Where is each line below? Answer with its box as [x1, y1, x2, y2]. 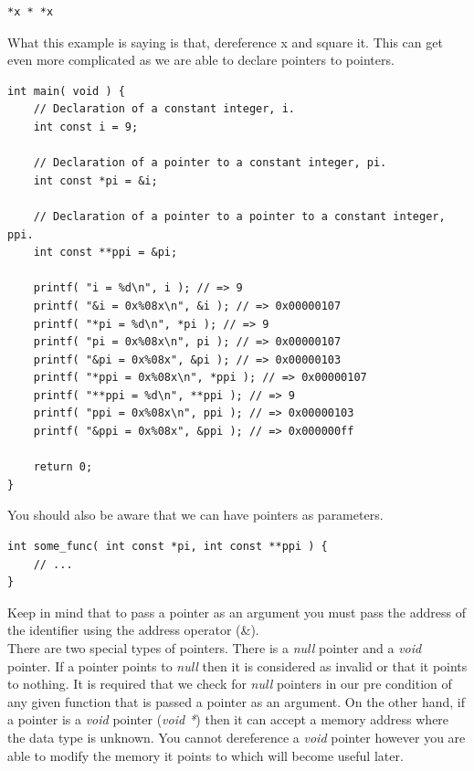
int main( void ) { [7, 84, 125, 98]
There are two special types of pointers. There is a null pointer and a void [7, 639, 422, 657]
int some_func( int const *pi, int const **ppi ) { [7, 540, 328, 554]
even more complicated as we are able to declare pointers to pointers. [7, 50, 395, 69]
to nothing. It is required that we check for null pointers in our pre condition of [7, 674, 452, 693]
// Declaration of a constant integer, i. [33, 102, 295, 116]
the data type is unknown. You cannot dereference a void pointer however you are [7, 727, 466, 746]
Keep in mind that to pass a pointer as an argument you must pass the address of [7, 602, 466, 621]
